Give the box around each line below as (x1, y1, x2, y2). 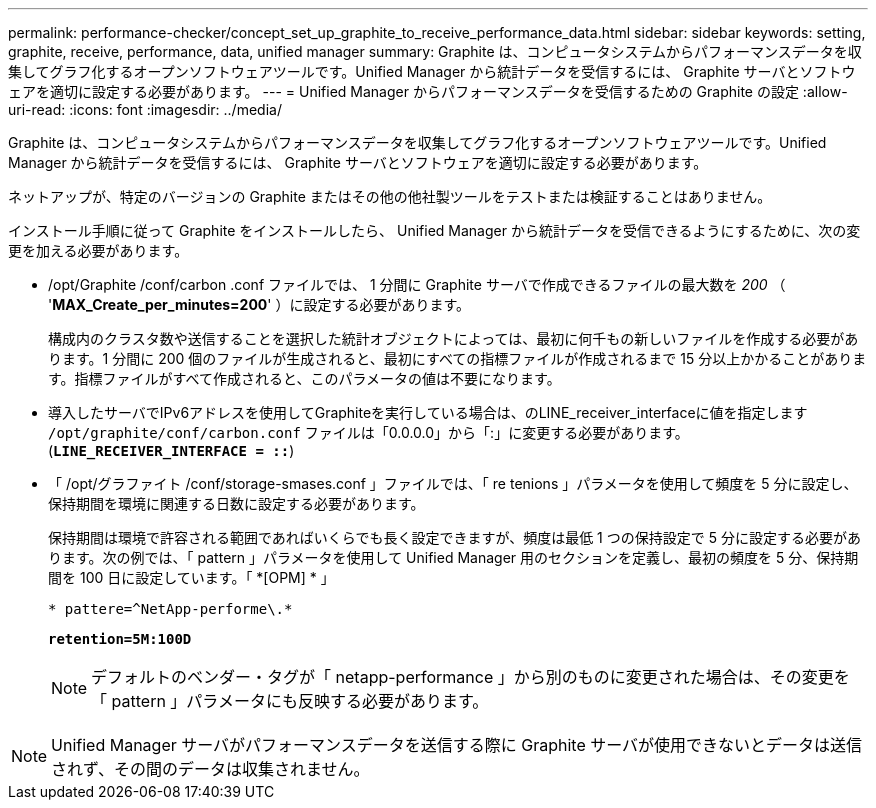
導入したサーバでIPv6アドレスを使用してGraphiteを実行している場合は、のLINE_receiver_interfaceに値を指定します (48, 404, 808, 421)
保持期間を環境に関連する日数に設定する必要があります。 (48, 495, 425, 512)
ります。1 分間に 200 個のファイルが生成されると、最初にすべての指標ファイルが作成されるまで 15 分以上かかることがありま (48, 350, 867, 367)
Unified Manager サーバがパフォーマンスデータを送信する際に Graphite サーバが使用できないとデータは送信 (51, 735, 863, 755)
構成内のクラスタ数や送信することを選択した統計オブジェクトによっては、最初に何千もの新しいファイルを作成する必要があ (48, 330, 859, 347)
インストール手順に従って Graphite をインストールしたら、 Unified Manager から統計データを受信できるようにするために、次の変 (8, 222, 861, 239)
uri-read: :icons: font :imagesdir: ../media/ (8, 101, 282, 118)
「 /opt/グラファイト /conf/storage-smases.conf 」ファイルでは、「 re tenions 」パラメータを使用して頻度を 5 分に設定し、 (48, 475, 858, 492)
